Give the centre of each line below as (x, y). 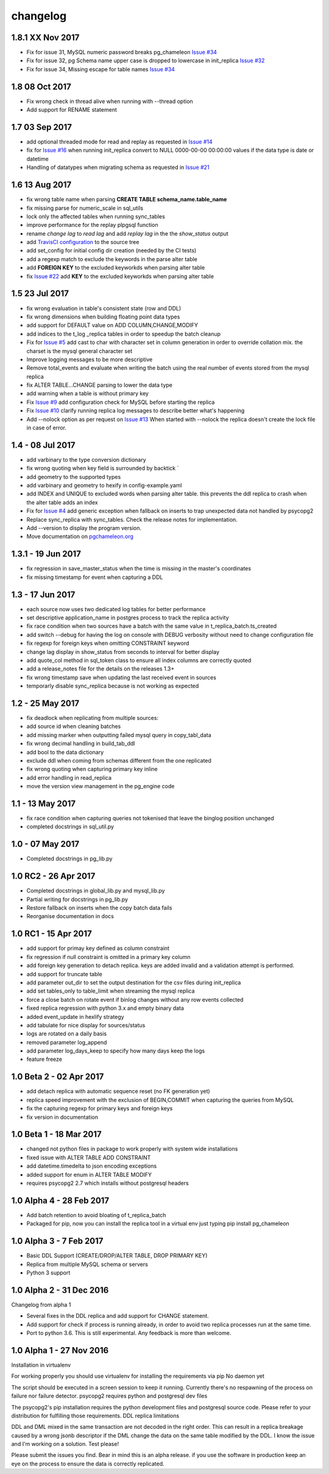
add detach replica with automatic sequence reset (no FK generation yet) (118, 1091)
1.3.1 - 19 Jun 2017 (46, 554)
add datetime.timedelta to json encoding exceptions (92, 1166)
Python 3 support (48, 1273)
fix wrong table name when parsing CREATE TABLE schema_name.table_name (127, 200)
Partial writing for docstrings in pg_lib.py (77, 899)
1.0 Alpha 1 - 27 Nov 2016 (60, 1350)
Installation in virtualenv (41, 1365)
